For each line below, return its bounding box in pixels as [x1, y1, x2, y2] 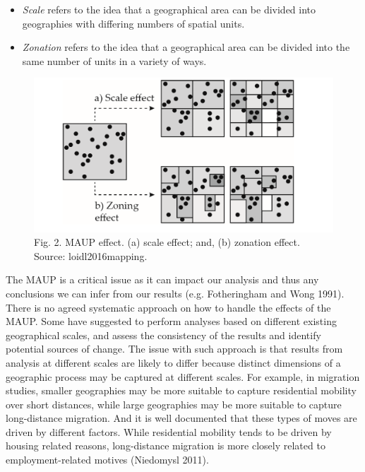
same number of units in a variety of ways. [22, 53, 207, 68]
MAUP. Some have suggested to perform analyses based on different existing [6, 314, 337, 329]
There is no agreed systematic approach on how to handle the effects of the [6, 300, 331, 314]
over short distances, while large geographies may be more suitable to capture [6, 396, 342, 411]
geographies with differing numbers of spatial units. [22, 16, 245, 30]
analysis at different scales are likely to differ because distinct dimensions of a [6, 355, 341, 370]
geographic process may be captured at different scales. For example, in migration [6, 369, 360, 384]
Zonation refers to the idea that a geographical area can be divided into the [22, 40, 350, 54]
